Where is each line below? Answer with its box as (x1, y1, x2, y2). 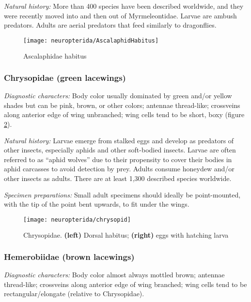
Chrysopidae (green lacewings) (4, 71, 126, 83)
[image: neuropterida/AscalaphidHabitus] (23, 37, 159, 44)
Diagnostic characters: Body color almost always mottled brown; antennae (4, 270, 225, 280)
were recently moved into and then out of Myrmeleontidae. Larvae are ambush (4, 10, 237, 20)
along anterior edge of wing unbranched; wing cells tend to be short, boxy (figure (4, 109, 245, 120)
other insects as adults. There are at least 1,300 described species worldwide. (4, 173, 232, 183)
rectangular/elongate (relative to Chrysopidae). (4, 288, 144, 299)
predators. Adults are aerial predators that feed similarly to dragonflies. (4, 20, 217, 30)
